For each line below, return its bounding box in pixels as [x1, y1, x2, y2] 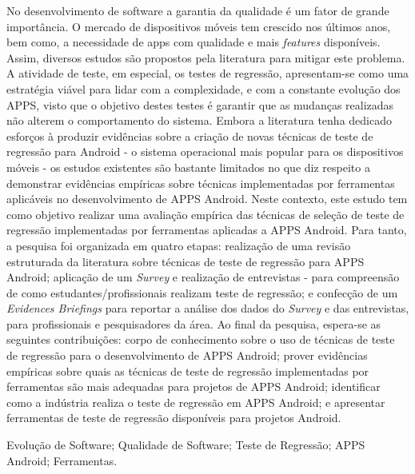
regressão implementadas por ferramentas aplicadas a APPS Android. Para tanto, [6, 221, 407, 238]
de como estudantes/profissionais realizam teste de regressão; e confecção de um [6, 284, 398, 301]
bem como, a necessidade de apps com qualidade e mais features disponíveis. [6, 34, 381, 50]
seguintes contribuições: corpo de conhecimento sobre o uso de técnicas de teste [6, 331, 395, 348]
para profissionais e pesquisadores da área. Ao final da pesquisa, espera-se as [6, 315, 381, 332]
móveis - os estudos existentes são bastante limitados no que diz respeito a [6, 158, 370, 175]
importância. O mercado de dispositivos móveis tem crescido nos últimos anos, [6, 18, 391, 34]
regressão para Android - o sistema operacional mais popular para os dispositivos [6, 143, 404, 160]
